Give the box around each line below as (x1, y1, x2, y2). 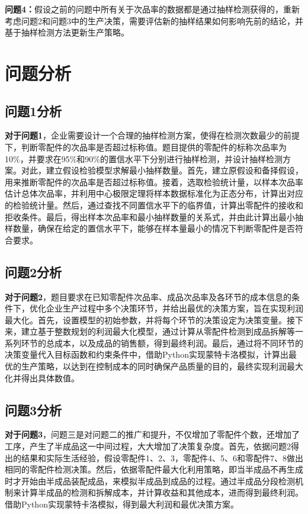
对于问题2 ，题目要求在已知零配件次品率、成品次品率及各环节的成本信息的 (5, 290, 292, 303)
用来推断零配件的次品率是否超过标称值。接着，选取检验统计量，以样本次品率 (5, 175, 303, 188)
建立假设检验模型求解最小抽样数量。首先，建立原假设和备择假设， (46, 164, 303, 176)
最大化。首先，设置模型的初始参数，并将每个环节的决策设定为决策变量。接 (5, 313, 295, 326)
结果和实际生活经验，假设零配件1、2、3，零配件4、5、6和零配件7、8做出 (21, 451, 303, 464)
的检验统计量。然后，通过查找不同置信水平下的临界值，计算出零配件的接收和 (5, 198, 303, 211)
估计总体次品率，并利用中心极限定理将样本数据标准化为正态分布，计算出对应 (5, 187, 303, 200)
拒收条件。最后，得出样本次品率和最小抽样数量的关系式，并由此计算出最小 (5, 210, 295, 223)
